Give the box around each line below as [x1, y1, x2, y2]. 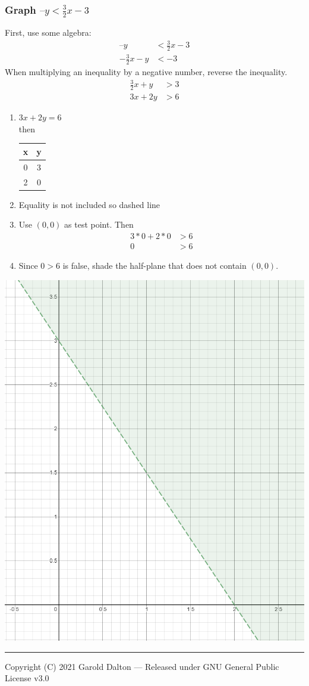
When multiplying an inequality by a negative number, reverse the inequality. [5, 66, 288, 78]
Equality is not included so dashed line [18, 198, 160, 210]
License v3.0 [5, 672, 49, 684]
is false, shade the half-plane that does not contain [62, 259, 247, 271]
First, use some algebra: [5, 26, 92, 38]
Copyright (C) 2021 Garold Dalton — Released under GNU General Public [5, 660, 279, 672]
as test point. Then [64, 218, 134, 231]
